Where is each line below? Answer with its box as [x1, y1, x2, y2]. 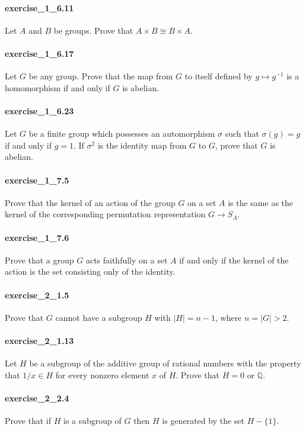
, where [215, 311, 242, 323]
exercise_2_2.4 [5, 391, 69, 404]
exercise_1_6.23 [5, 104, 74, 117]
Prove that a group [5, 253, 74, 266]
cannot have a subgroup [55, 311, 142, 323]
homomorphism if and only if [5, 81, 110, 94]
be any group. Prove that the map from [28, 70, 173, 82]
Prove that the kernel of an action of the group [5, 196, 176, 208]
